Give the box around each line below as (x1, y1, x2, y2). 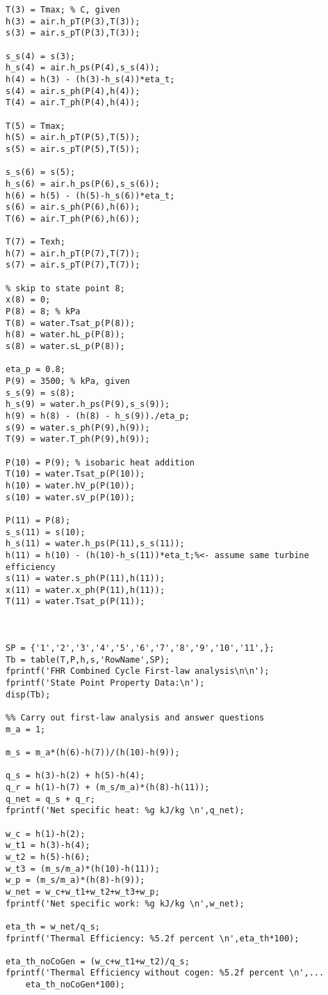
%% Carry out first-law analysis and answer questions (6, 713, 265, 723)
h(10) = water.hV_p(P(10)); (6, 480, 136, 491)
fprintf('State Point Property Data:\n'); (6, 678, 205, 688)
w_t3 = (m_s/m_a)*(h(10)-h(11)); (6, 863, 160, 874)
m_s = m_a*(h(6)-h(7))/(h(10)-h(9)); (6, 748, 180, 757)
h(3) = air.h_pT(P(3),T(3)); (6, 16, 140, 26)
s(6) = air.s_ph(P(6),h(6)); (6, 202, 140, 213)
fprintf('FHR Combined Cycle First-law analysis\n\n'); (6, 666, 270, 677)
